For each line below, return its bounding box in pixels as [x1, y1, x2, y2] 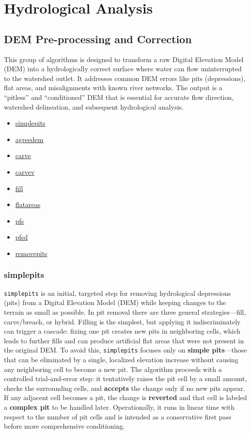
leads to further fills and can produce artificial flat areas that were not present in [4, 335, 244, 345]
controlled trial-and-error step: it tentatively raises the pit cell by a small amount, [4, 373, 247, 384]
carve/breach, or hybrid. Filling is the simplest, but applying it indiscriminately [4, 316, 241, 326]
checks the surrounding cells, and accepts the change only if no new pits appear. [4, 383, 245, 393]
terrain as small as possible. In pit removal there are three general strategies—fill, [4, 306, 246, 317]
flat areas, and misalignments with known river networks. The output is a [4, 82, 222, 93]
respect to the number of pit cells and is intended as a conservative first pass [4, 411, 232, 421]
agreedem [15, 134, 44, 144]
